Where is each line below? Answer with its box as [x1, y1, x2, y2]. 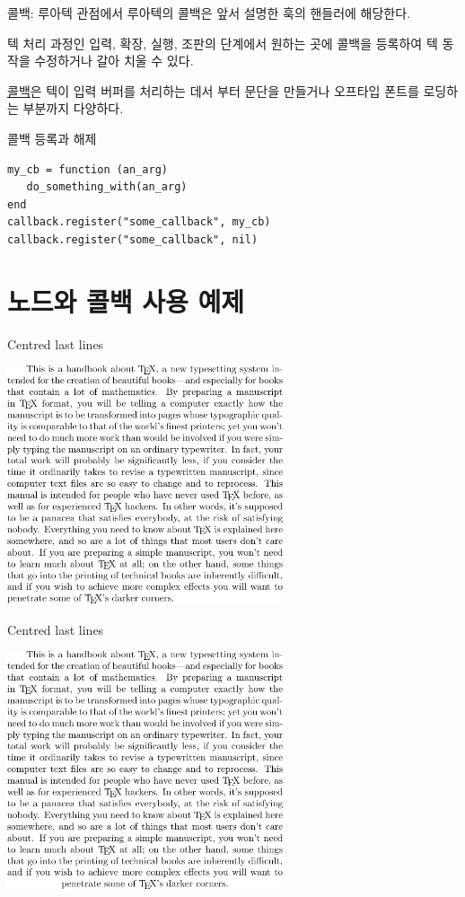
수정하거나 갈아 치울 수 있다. [34, 51, 194, 70]
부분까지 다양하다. [22, 99, 124, 118]
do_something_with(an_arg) [26, 180, 188, 194]
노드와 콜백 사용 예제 [7, 282, 245, 319]
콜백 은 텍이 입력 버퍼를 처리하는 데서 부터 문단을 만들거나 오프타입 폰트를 [7, 81, 419, 100]
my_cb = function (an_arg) [7, 163, 168, 176]
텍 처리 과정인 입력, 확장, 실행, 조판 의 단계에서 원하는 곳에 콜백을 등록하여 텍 [7, 33, 438, 52]
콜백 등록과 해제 [7, 128, 97, 147]
